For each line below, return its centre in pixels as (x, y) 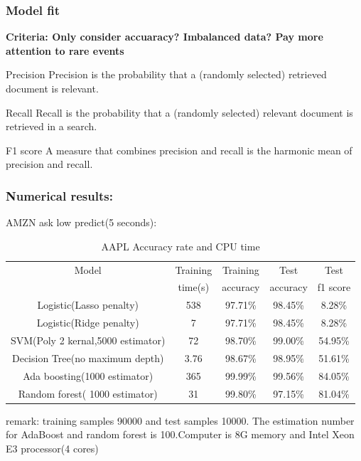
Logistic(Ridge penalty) (88, 323)
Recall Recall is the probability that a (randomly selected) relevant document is (179, 112)
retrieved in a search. (52, 126)
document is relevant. (52, 88)
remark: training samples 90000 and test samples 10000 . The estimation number (180, 420)
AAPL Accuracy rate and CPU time (180, 246)
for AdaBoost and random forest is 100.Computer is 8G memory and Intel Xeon (180, 434)
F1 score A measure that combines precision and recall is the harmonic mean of (179, 150)
